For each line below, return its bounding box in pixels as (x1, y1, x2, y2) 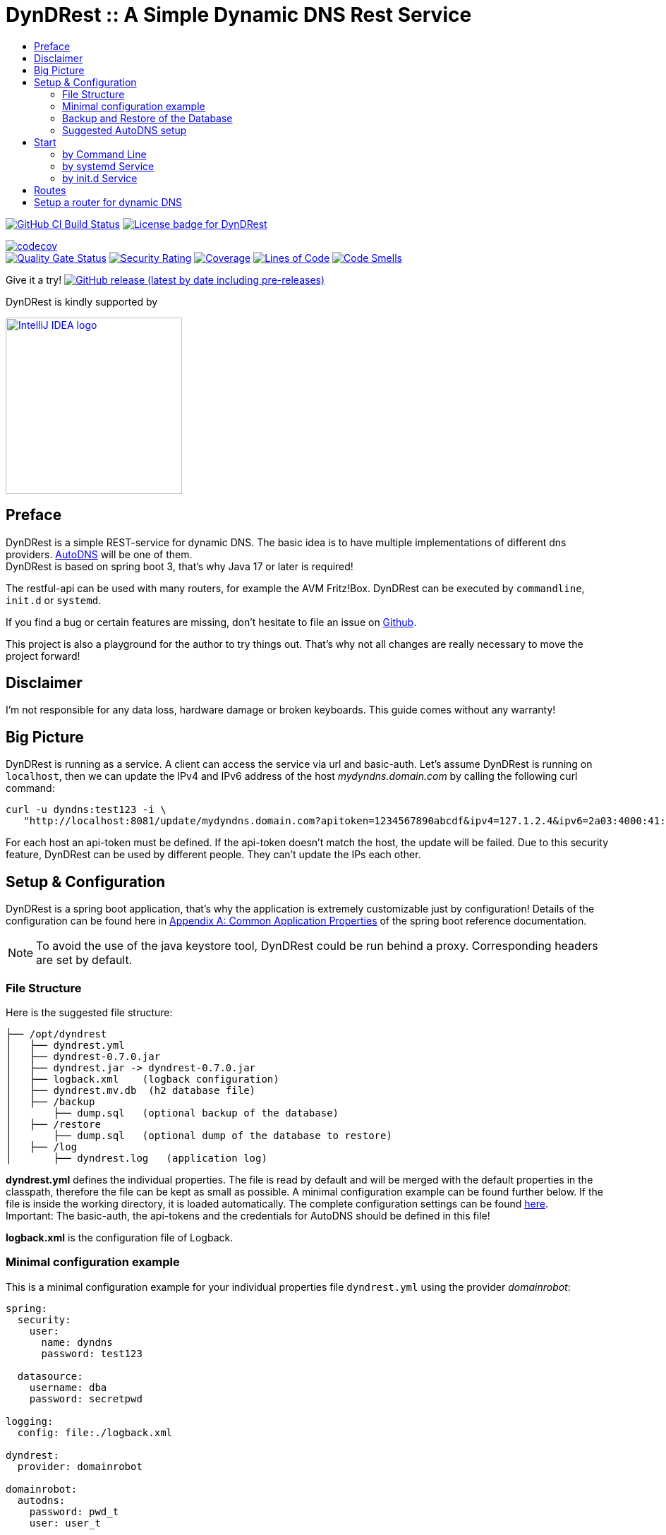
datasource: (17, 1370, 83, 1382)
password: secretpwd (29, 1392, 143, 1404)
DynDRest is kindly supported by (6, 295, 158, 308)
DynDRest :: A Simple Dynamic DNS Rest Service (6, 3, 472, 27)
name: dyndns (41, 1336, 113, 1348)
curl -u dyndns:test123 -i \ (6, 804, 166, 816)
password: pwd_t (29, 1505, 119, 1517)
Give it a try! (6, 273, 62, 286)
